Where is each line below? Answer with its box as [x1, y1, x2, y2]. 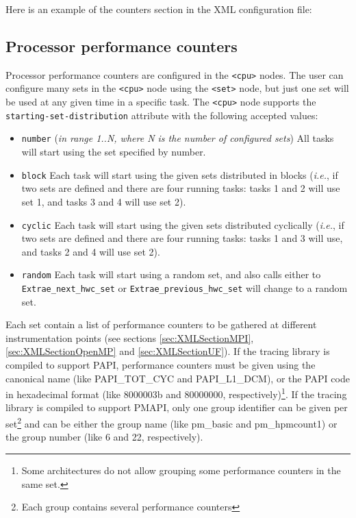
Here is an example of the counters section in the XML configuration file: [5, 2, 312, 16]
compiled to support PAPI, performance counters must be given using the [5, 358, 316, 372]
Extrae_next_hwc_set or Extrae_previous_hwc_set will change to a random [21, 281, 348, 295]
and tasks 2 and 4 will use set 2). [21, 244, 160, 258]
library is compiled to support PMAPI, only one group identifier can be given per [5, 400, 348, 415]
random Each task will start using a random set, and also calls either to [21, 267, 321, 282]
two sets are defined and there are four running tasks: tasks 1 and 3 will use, [21, 231, 343, 245]
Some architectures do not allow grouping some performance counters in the [21, 463, 341, 477]
